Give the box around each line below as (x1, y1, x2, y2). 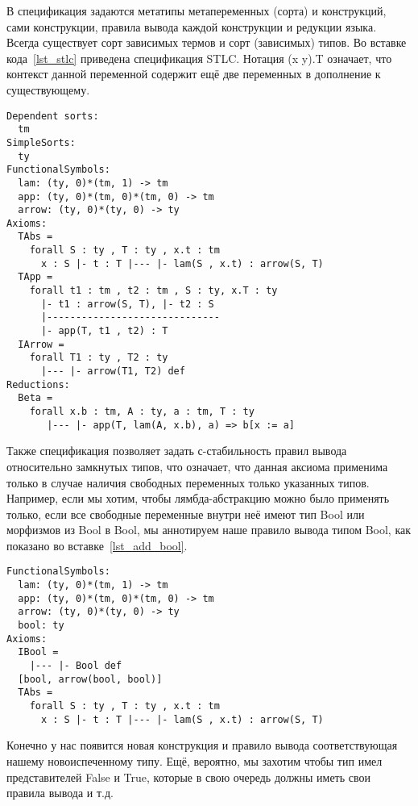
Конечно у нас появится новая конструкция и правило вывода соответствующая (6, 737, 398, 754)
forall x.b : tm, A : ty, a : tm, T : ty (29, 406, 255, 417)
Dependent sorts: (6, 110, 99, 122)
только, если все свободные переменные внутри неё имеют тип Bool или (6, 505, 365, 522)
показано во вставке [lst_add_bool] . (6, 537, 188, 553)
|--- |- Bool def (29, 660, 122, 672)
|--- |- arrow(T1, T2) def (40, 365, 185, 378)
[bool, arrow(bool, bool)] (18, 673, 163, 685)
